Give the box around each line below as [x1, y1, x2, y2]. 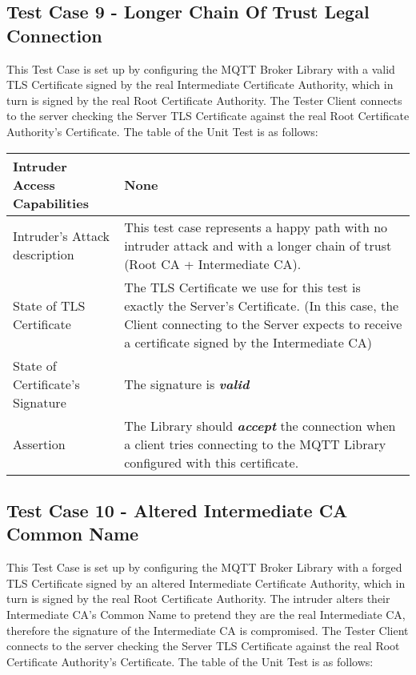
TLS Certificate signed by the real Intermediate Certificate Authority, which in [6, 76, 394, 93]
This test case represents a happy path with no [124, 217, 388, 236]
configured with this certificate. [124, 452, 299, 472]
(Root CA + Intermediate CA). [124, 254, 302, 273]
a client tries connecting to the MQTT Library [124, 434, 386, 453]
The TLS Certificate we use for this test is [124, 277, 361, 296]
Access [13, 175, 55, 194]
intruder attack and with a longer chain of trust [124, 235, 392, 255]
